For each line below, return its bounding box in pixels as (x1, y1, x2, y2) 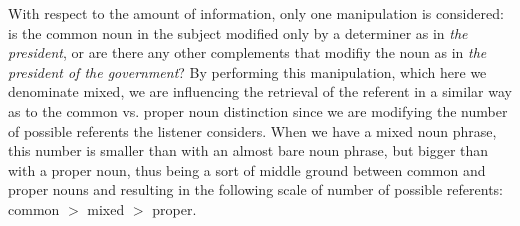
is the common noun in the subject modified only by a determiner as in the (8, 22, 468, 43)
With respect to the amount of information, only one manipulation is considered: (8, 3, 504, 23)
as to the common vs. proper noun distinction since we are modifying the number (8, 100, 508, 121)
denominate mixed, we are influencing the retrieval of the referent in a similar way (8, 81, 512, 102)
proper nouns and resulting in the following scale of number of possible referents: (8, 179, 504, 200)
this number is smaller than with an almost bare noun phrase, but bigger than (8, 140, 489, 161)
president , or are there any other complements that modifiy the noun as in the (8, 42, 487, 63)
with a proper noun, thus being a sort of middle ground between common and (8, 159, 486, 180)
